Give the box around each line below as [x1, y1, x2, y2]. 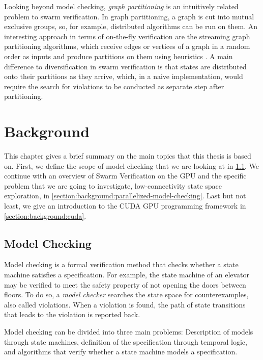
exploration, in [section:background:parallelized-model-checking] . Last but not [4, 190, 246, 201]
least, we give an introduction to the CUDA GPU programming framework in [4, 200, 246, 211]
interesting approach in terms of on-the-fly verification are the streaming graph [4, 31, 250, 41]
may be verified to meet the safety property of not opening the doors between [4, 279, 246, 290]
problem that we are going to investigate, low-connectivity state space [4, 180, 222, 191]
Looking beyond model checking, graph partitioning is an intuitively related [4, 1, 239, 11]
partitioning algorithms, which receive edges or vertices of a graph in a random [4, 41, 250, 52]
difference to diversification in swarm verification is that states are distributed [4, 61, 247, 71]
